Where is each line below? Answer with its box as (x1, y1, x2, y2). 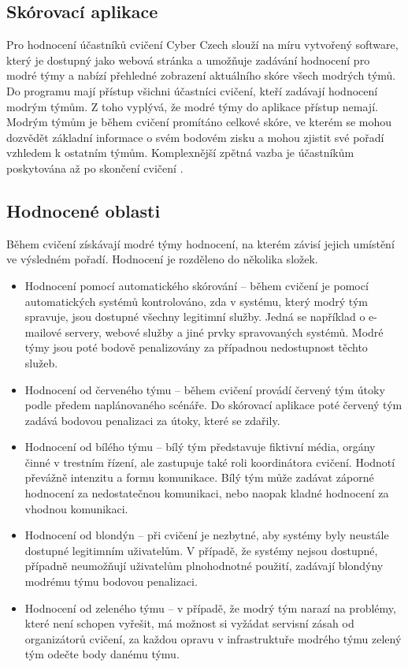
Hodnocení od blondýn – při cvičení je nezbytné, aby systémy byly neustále (24, 527, 389, 543)
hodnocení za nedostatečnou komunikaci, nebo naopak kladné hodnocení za (24, 485, 389, 501)
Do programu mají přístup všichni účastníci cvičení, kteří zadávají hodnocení (6, 82, 378, 99)
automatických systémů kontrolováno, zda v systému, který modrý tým (24, 293, 368, 309)
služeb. (24, 354, 58, 371)
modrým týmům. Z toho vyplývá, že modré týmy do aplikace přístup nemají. (6, 98, 378, 114)
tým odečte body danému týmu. (24, 646, 180, 662)
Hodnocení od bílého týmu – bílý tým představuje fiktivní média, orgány (24, 438, 376, 455)
